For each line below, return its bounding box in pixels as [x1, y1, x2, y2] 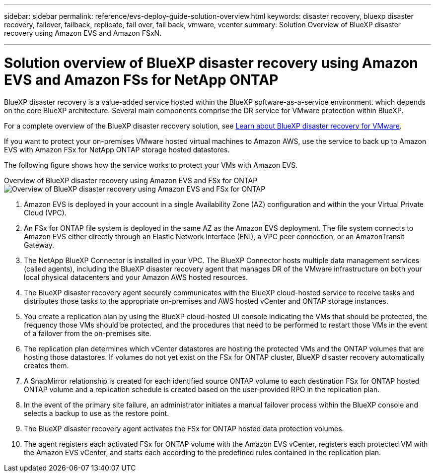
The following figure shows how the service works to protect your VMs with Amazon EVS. [4, 160, 298, 169]
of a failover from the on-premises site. [24, 329, 151, 338]
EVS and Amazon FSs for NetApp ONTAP [4, 71, 279, 88]
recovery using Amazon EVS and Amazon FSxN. [4, 29, 162, 37]
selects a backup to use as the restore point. [24, 408, 169, 417]
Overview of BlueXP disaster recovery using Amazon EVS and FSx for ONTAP [4, 176, 258, 185]
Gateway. [24, 240, 55, 249]
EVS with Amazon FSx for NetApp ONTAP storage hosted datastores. [4, 145, 230, 154]
